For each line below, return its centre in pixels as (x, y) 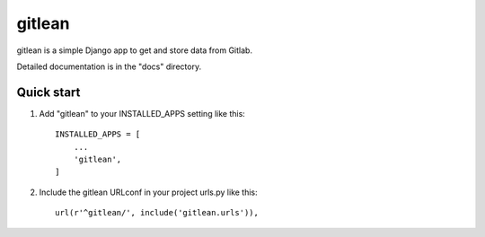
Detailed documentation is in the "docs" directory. (109, 66)
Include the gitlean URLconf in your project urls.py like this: (148, 192)
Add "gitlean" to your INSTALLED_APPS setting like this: (142, 113)
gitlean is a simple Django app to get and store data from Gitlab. (135, 50)
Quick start (48, 92)
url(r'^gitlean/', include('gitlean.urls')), (157, 213)
